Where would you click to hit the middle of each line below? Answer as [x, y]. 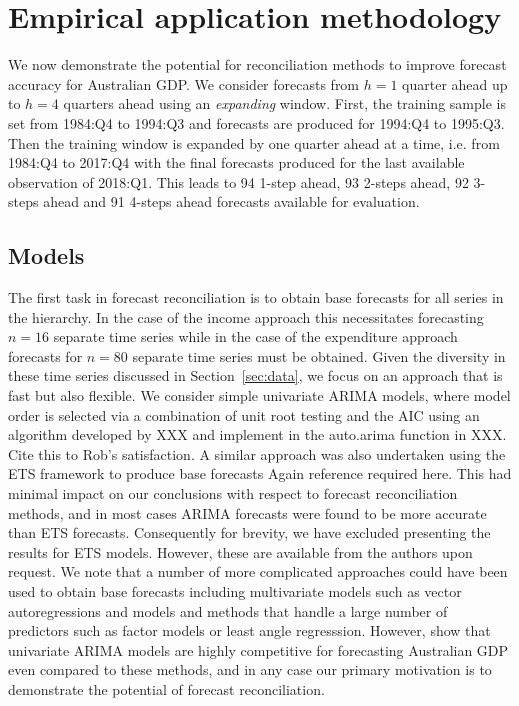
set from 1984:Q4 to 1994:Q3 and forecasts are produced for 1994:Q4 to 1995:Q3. [256, 122]
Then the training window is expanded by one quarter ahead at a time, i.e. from [254, 142]
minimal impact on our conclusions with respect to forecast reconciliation [233, 493]
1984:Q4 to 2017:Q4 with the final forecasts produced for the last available [236, 162]
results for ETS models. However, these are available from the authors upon [240, 551]
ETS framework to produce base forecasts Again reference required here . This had [260, 473]
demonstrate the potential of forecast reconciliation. [166, 688]
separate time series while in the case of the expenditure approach [255, 336]
